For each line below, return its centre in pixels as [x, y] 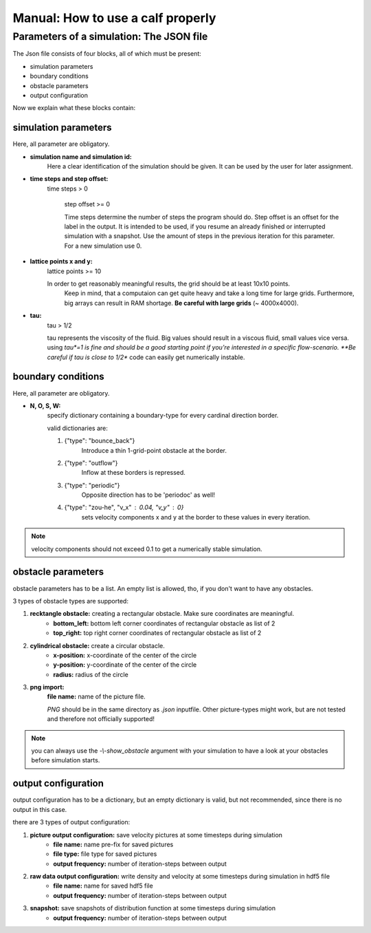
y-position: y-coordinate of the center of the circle [125, 665]
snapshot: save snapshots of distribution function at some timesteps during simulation [153, 908]
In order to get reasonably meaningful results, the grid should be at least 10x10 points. [169, 283]
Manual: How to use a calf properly [114, 18]
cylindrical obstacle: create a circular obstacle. [97, 645]
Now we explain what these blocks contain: [74, 108]
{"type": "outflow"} [91, 463]
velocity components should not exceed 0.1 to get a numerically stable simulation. [147, 549]
